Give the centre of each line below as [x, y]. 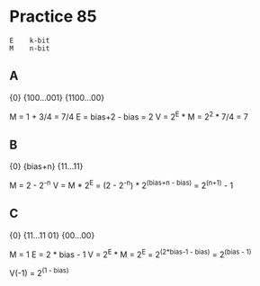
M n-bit [30, 48]
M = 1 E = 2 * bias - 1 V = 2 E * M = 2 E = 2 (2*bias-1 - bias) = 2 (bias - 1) [130, 254]
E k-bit [30, 40]
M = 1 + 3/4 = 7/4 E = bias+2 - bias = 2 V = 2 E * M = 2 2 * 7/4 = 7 [129, 116]
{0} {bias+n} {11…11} [46, 166]
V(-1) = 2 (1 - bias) [39, 272]
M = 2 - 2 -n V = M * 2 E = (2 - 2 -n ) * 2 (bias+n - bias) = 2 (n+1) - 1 [121, 184]
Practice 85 [53, 17]
